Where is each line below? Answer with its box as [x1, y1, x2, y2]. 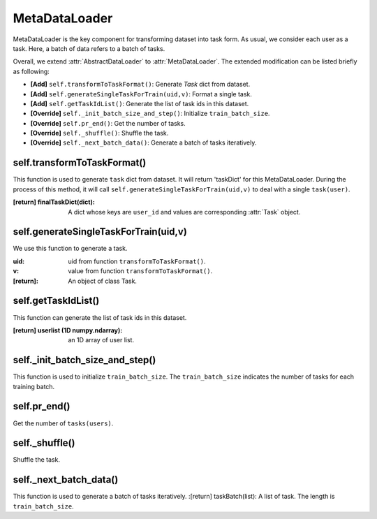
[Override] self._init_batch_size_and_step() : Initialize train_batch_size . [30, 109, 270, 118]
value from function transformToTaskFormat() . [68, 267, 213, 275]
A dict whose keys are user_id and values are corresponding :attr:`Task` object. [68, 207, 301, 216]
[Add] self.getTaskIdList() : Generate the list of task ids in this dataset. [30, 99, 249, 108]
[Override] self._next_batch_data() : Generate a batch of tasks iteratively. [30, 138, 257, 147]
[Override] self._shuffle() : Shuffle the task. [30, 129, 169, 138]
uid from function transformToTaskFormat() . [68, 257, 206, 265]
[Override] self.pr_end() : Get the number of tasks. [30, 119, 186, 127]
